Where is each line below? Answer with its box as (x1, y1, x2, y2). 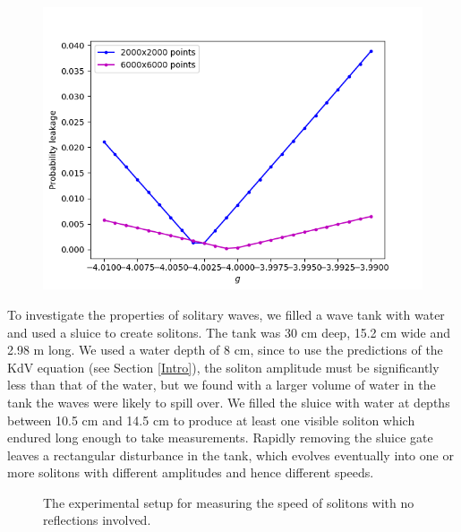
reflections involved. (43, 511, 151, 529)
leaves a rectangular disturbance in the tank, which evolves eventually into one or (7, 445, 454, 464)
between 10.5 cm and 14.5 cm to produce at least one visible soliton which (7, 410, 415, 429)
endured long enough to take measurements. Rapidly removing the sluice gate (7, 428, 433, 447)
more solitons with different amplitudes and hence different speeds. (7, 463, 374, 482)
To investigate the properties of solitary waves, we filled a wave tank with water (7, 305, 445, 323)
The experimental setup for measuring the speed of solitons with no (43, 493, 414, 511)
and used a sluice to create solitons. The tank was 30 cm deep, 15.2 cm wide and (7, 322, 451, 341)
